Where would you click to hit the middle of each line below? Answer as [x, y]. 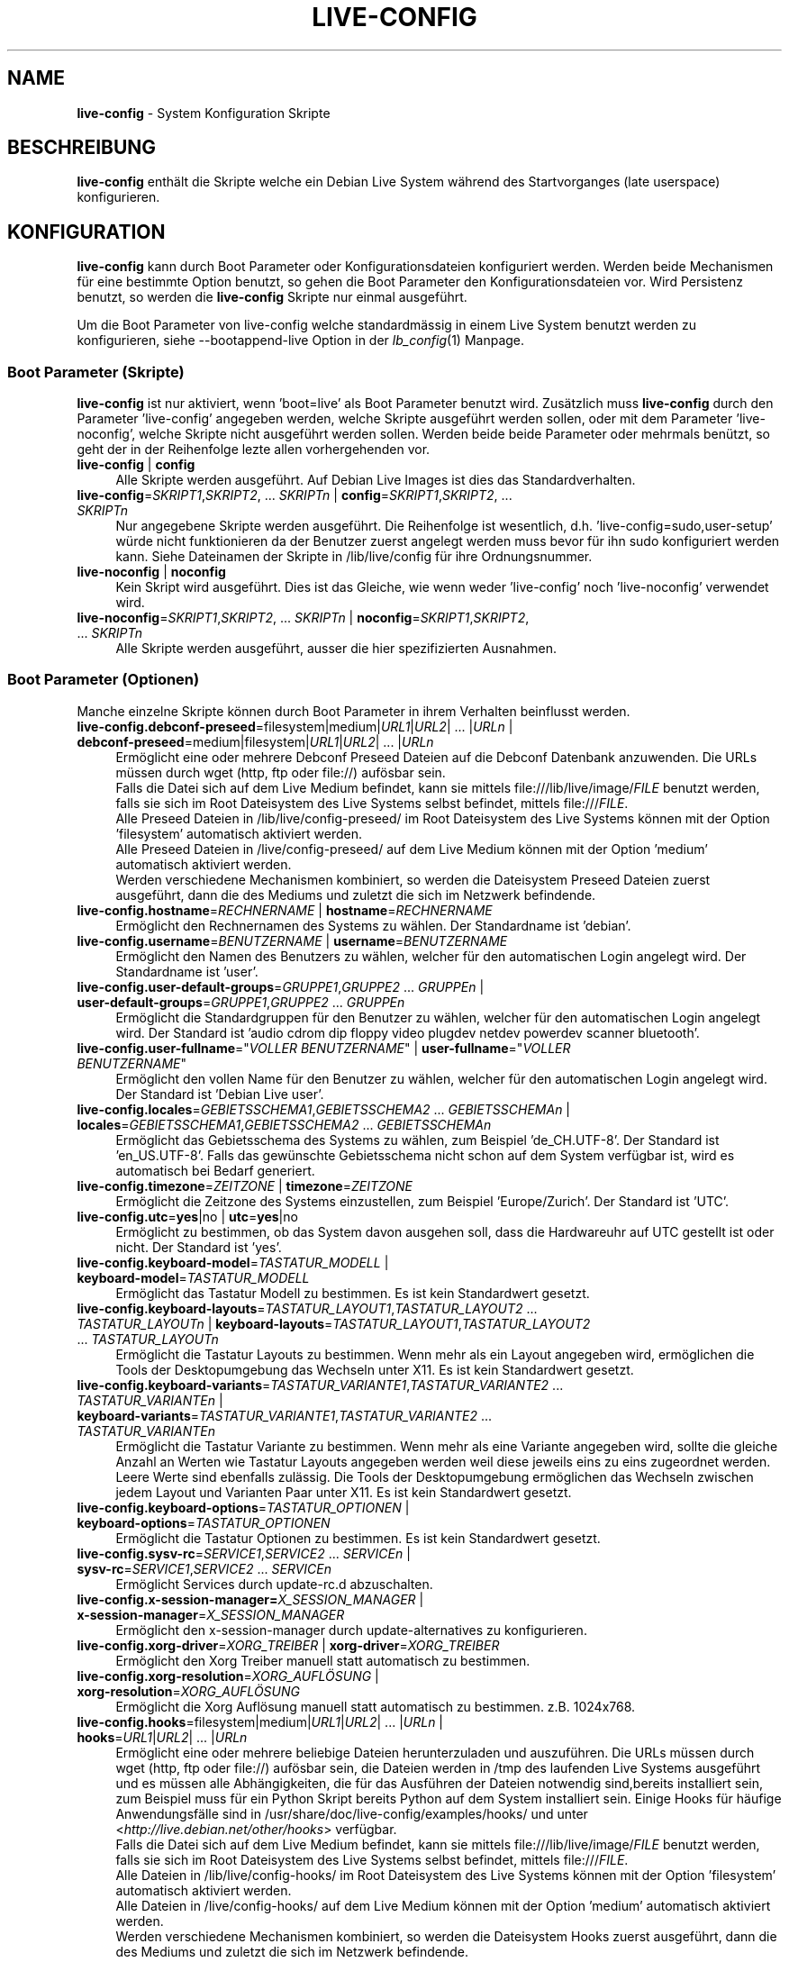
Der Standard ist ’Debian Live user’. [220, 1094]
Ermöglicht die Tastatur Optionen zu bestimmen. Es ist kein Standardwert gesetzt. [358, 1538]
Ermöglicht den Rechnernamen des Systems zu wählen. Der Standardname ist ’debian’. [373, 925]
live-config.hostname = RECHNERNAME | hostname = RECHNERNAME [285, 910]
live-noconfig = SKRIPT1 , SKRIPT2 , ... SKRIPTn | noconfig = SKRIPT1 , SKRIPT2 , [303, 618]
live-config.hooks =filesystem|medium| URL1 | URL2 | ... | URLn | [260, 1721]
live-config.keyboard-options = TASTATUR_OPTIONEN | [243, 1507]
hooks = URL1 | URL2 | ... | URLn [162, 1737]
